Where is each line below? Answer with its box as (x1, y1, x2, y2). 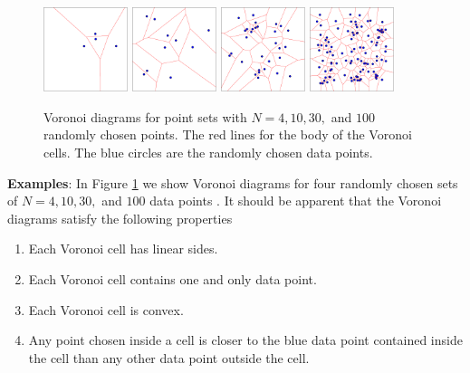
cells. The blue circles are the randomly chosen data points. (43, 143, 373, 162)
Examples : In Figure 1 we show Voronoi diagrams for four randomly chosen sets (7, 173, 458, 192)
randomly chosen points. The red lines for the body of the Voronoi (43, 125, 412, 144)
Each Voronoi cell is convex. (28, 300, 184, 319)
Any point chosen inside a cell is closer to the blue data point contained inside (28, 330, 463, 349)
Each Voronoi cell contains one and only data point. (28, 270, 317, 289)
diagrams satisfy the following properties (7, 208, 233, 227)
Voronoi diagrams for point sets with (43, 107, 247, 126)
